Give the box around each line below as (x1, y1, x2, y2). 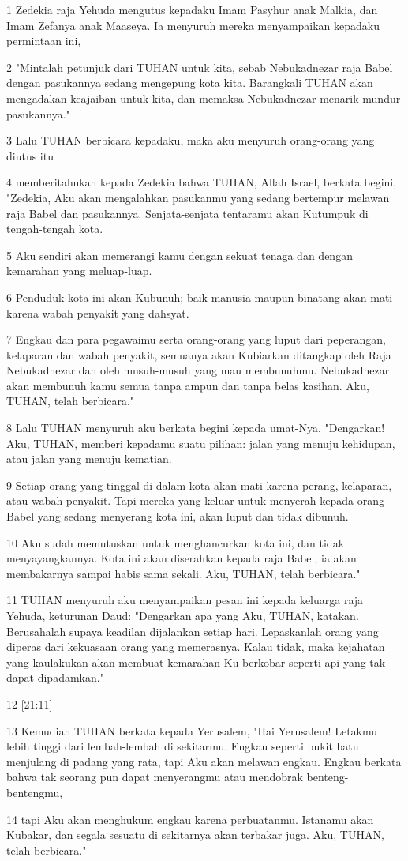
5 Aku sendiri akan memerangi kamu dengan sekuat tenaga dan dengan (6, 246, 353, 263)
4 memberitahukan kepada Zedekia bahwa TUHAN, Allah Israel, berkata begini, (6, 174, 397, 190)
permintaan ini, (6, 32, 81, 49)
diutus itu (6, 147, 54, 164)
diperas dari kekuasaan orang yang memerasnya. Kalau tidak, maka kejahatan (6, 638, 385, 655)
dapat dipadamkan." (6, 669, 104, 686)
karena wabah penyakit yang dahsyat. (6, 304, 189, 321)
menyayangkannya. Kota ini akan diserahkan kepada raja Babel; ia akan (6, 550, 357, 566)
